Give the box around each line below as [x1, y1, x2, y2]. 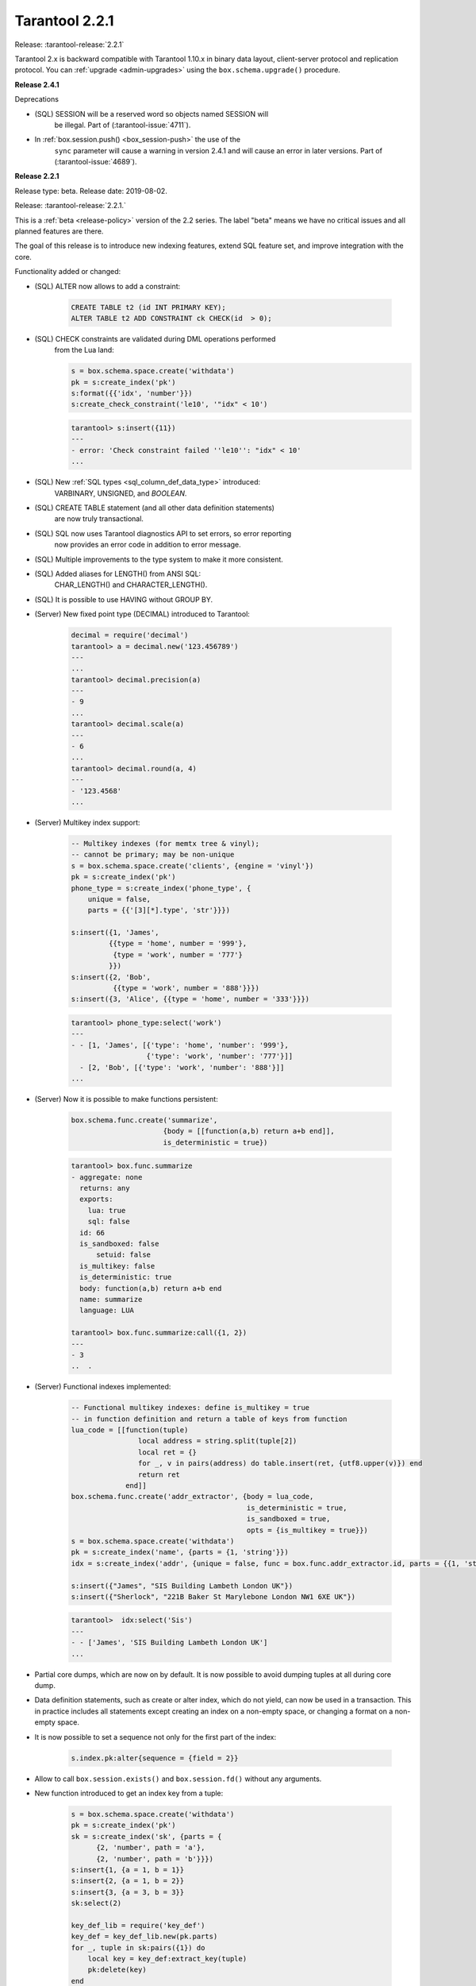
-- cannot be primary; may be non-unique [71, 850, 235, 860]
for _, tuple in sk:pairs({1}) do [71, 1943, 205, 1952]
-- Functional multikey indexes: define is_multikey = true [71, 1403, 310, 1412]
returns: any [79, 1184, 130, 1193]
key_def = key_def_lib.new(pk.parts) [71, 1932, 218, 1942]
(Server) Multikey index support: [34, 817, 140, 827]
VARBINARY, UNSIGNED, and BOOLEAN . [54, 489, 187, 498]
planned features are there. [14, 226, 104, 236]
